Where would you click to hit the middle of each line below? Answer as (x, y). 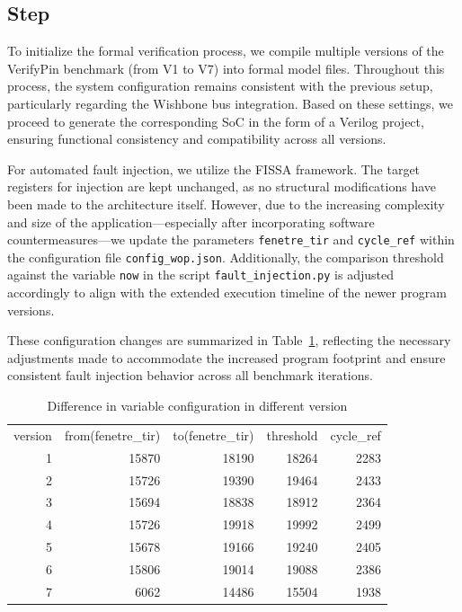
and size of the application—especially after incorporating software (191, 222)
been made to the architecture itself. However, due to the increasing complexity (226, 204)
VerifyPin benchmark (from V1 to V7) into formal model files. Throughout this (226, 68)
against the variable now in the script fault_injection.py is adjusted (200, 275)
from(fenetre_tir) (112, 435)
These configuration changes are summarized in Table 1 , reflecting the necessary (229, 340)
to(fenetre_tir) (213, 435)
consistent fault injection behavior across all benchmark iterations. (190, 375)
